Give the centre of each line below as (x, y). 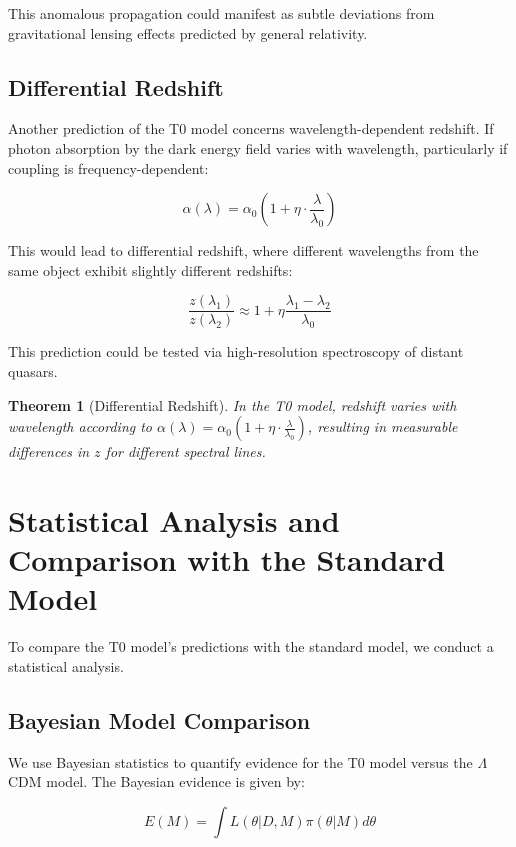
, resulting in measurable (382, 426)
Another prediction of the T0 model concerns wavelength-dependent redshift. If (251, 128)
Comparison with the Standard (227, 559)
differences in (49, 451)
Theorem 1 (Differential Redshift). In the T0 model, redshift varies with (232, 404)
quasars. (33, 371)
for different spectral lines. (185, 451)
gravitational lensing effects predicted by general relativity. (188, 32)
